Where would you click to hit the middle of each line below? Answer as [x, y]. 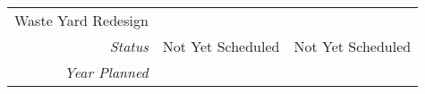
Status [129, 46]
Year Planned [106, 72]
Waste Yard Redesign [81, 20]
